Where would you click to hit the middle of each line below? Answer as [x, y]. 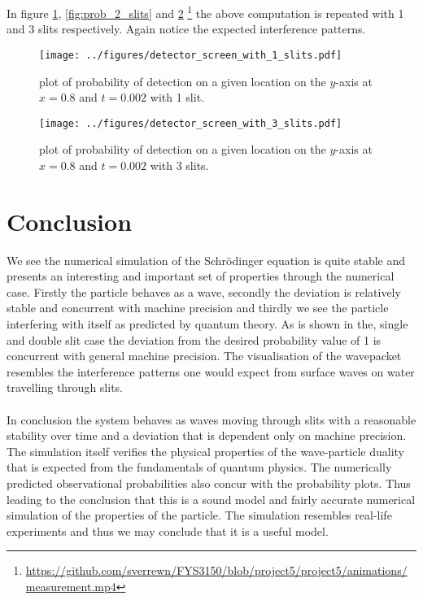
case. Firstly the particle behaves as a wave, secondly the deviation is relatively [204, 291]
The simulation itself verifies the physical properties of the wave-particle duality [205, 451]
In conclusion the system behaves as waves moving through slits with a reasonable [211, 419]
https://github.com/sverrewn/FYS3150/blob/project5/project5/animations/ [216, 570]
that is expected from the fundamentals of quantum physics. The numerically [199, 467]
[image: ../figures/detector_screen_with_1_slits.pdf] [191, 55]
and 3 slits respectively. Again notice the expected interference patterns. [186, 29]
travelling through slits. [65, 387]
